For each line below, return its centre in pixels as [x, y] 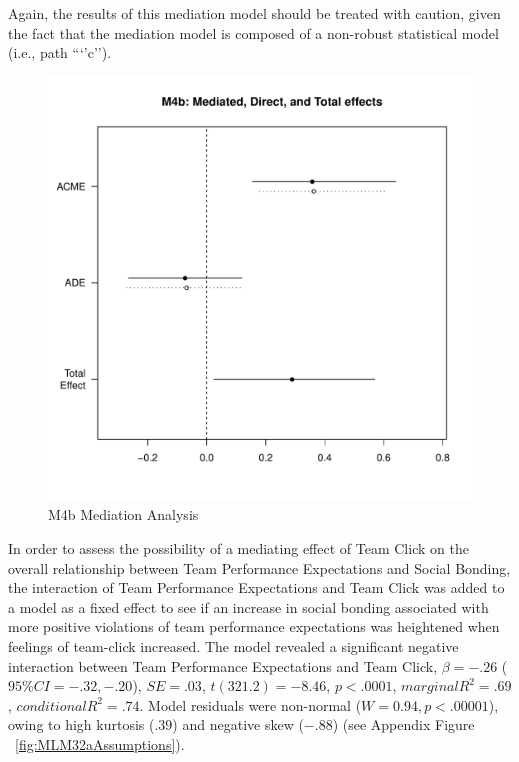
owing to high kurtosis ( [81, 724]
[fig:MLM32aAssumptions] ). [100, 743]
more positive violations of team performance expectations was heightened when [254, 626]
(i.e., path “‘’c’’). [60, 52]
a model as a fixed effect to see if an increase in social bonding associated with [248, 606]
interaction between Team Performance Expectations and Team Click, [223, 665]
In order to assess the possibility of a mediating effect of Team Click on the [238, 547]
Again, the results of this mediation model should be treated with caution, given [254, 13]
